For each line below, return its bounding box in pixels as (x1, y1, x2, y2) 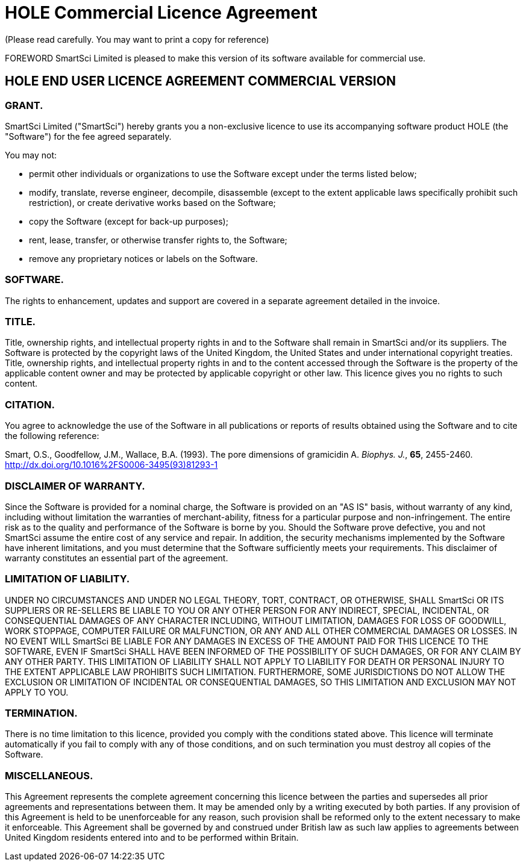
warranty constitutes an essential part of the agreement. (5, 552, 228, 563)
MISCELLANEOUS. (5, 769, 93, 782)
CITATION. (5, 398, 55, 411)
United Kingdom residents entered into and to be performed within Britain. (5, 832, 299, 843)
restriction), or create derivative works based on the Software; (29, 197, 276, 208)
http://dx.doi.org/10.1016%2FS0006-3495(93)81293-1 (5, 459, 218, 470)
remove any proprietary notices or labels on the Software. (29, 253, 258, 264)
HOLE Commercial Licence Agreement (5, 2, 318, 23)
